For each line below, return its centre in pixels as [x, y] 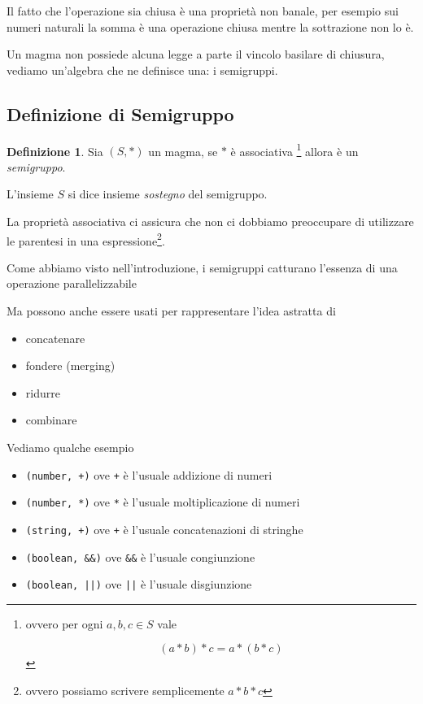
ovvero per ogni [64, 623]
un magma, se [183, 151]
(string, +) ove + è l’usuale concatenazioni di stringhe [164, 529]
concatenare [55, 338]
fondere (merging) [70, 365]
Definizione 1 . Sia [55, 151]
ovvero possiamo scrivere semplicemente [125, 691]
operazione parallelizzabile [72, 283]
